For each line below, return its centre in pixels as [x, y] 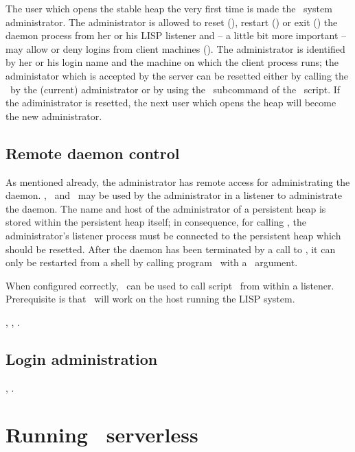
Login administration [82, 358]
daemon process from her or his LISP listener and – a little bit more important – [176, 35]
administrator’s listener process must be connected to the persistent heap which [173, 235]
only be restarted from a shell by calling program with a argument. [152, 262]
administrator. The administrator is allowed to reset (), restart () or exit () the [172, 22]
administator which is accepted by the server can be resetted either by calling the [177, 75]
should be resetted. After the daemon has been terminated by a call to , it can [171, 249]
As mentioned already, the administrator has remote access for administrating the [178, 181]
